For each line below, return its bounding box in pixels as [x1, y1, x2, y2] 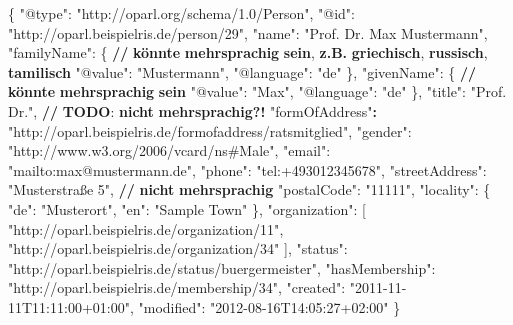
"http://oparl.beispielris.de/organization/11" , [8, 218, 284, 239]
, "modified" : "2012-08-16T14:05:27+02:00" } [129, 296, 401, 317]
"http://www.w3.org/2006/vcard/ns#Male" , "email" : [8, 140, 331, 161]
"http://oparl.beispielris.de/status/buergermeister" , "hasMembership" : [8, 257, 436, 278]
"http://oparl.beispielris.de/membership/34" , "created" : [8, 277, 346, 298]
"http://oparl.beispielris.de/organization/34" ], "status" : [8, 238, 348, 259]
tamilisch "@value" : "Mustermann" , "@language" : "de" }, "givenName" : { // [8, 61, 477, 82]
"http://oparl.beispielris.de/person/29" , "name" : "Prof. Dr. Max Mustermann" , [8, 22, 488, 43]
